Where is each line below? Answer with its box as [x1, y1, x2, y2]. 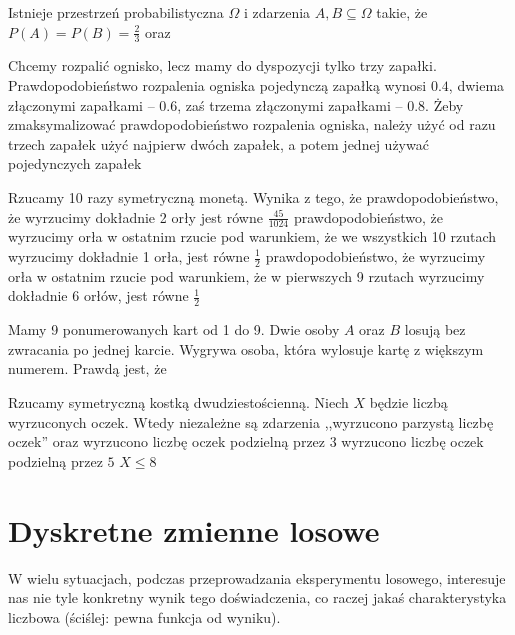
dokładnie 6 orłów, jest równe [8, 285, 189, 306]
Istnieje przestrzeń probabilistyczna [8, 2, 224, 22]
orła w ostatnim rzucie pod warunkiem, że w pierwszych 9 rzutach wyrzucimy [8, 265, 485, 286]
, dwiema [448, 75, 505, 96]
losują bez [404, 319, 466, 340]
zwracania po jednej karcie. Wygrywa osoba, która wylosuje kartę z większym [8, 338, 484, 359]
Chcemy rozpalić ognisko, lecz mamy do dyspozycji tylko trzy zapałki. [8, 55, 437, 76]
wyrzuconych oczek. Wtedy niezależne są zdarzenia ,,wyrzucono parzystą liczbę [8, 411, 494, 432]
